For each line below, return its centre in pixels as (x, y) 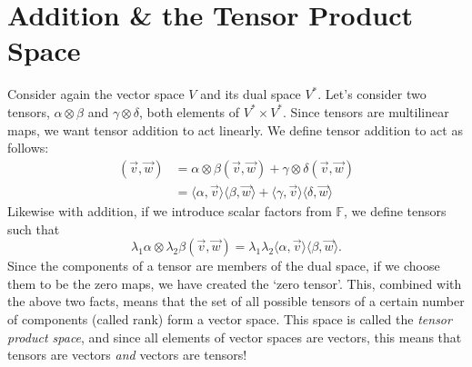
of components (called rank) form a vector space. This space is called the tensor (230, 318)
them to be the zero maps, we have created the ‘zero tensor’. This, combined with (235, 283)
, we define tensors (395, 210)
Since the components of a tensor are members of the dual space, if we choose (224, 266)
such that (34, 228)
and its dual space (251, 94)
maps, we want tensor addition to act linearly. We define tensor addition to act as (235, 129)
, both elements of (189, 111)
